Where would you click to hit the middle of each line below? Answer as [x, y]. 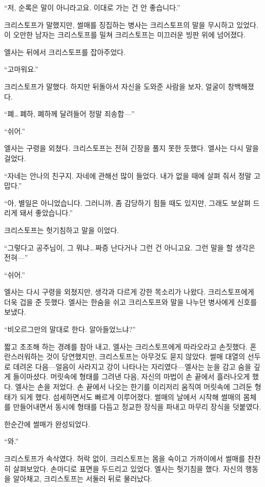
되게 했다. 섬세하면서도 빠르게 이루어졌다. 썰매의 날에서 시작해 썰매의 [130, 396]
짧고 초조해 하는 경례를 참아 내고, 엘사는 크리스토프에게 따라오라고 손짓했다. [126, 346]
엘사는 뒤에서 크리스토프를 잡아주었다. [65, 52]
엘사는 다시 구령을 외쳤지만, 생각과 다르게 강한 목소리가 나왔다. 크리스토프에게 [129, 292]
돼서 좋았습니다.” [46, 213]
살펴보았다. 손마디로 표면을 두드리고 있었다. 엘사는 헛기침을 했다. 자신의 [128, 468]
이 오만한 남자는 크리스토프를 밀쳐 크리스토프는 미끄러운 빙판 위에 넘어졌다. [125, 35]
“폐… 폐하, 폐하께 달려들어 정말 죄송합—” [69, 114]
